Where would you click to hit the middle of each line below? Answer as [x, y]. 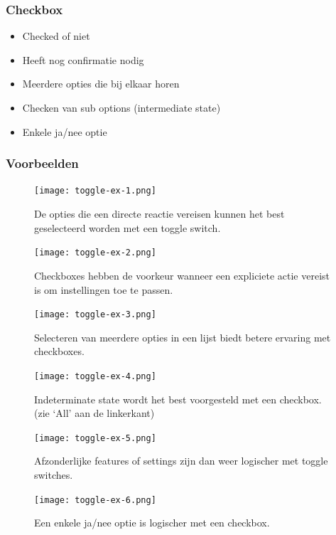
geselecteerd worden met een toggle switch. [128, 227]
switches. [54, 475]
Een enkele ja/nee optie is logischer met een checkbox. [152, 523]
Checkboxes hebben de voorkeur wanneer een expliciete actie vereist [182, 275]
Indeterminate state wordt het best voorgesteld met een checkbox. [178, 399]
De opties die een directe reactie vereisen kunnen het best [159, 214]
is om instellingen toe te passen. [104, 289]
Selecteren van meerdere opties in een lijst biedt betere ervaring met [183, 337]
